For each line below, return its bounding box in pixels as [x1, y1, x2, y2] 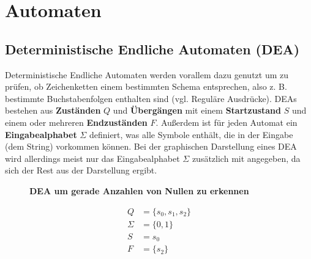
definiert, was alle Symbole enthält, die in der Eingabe [89, 128, 293, 140]
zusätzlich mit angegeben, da [192, 151, 301, 164]
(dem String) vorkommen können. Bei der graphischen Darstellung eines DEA [5, 140, 297, 153]
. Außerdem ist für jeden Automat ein [155, 115, 298, 128]
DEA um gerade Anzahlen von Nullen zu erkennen [29, 184, 249, 197]
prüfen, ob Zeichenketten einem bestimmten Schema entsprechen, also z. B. [5, 80, 287, 93]
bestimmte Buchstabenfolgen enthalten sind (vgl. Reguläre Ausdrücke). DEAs [5, 92, 297, 104]
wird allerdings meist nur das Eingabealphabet [5, 151, 180, 164]
